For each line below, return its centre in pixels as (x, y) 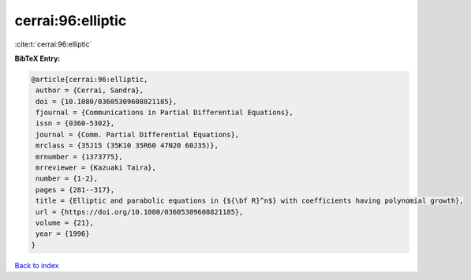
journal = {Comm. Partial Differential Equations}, (138, 134)
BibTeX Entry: (37, 58)
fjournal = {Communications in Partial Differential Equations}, (164, 113)
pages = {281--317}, (75, 190)
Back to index (37, 265)
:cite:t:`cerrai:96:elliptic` (53, 44)
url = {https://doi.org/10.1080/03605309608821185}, (140, 212)
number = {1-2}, (67, 179)
